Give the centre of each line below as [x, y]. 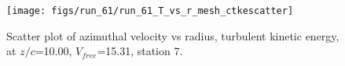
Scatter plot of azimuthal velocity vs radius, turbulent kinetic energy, [173, 35]
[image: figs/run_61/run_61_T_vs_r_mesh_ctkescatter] [150, 11]
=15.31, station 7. [140, 51]
